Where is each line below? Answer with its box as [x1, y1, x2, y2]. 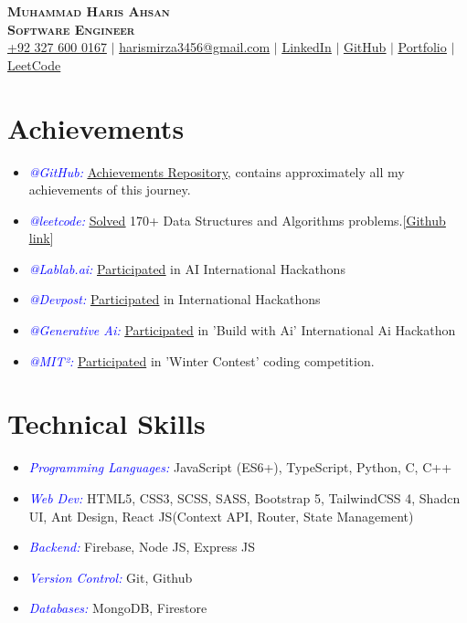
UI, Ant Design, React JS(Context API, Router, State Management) [28, 506, 414, 525]
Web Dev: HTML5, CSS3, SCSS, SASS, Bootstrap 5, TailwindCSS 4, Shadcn [28, 488, 461, 507]
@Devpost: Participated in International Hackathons [28, 290, 321, 309]
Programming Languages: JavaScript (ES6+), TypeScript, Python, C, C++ [28, 458, 452, 477]
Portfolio [398, 37, 447, 57]
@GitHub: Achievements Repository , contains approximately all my [28, 162, 405, 181]
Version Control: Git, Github [28, 567, 193, 586]
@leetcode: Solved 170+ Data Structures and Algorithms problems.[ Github [28, 210, 446, 229]
